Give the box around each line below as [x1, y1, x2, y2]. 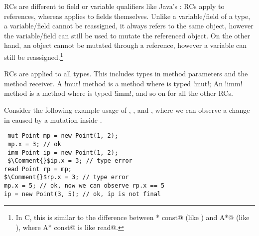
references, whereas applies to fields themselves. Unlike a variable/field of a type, [4, 10, 251, 21]
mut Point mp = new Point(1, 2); [7, 132, 119, 140]
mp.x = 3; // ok [7, 140, 61, 148]
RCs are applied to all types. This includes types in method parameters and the [4, 68, 248, 79]
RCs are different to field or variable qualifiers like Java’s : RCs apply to [4, 1, 225, 11]
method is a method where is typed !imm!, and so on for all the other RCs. [4, 88, 233, 98]
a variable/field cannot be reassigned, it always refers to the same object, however [4, 20, 254, 31]
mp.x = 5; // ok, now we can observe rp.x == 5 [4, 182, 165, 190]
